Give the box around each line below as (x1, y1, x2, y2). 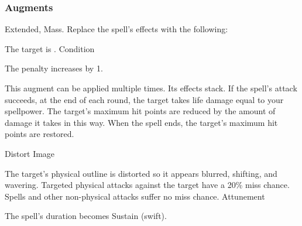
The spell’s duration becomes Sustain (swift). (5, 210, 167, 222)
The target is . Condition (5, 42, 95, 54)
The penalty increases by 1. (5, 62, 103, 74)
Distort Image (5, 147, 55, 159)
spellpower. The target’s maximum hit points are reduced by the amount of (5, 105, 276, 117)
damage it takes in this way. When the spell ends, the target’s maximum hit (5, 116, 278, 128)
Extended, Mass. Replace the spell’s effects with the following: (5, 23, 228, 35)
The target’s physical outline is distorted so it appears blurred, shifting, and (5, 167, 277, 179)
